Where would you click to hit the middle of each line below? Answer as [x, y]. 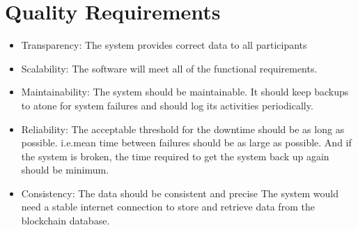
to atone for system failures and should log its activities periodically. [167, 105]
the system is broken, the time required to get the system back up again [175, 156]
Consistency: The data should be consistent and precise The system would [180, 193]
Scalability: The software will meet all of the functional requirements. [169, 68]
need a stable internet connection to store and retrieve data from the [168, 207]
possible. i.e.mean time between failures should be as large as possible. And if [186, 143]
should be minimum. [65, 170]
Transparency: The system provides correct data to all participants [164, 45]
